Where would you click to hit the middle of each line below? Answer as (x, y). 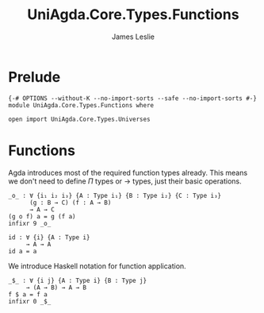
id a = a (23, 251)
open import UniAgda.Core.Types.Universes (79, 119)
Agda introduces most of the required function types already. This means (128, 172)
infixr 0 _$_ (30, 301)
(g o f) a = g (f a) (42, 216)
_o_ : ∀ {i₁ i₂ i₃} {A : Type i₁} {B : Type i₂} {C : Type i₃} (115, 195)
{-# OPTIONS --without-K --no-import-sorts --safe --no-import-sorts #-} (133, 98)
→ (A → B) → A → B (56, 288)
